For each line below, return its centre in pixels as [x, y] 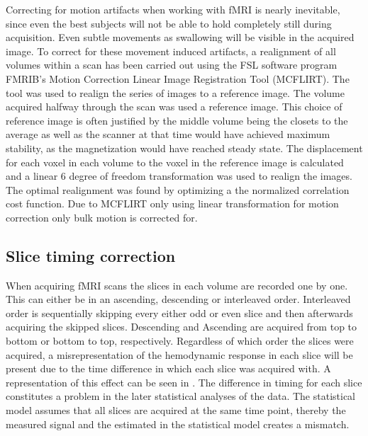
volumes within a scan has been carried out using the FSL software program [172, 65]
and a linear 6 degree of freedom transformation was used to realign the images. [179, 176]
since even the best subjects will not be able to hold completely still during [169, 23]
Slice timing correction [91, 255]
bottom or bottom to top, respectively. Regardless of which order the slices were [180, 341]
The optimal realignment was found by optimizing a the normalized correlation [178, 189]
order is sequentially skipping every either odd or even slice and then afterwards [179, 312]
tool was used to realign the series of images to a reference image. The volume [175, 92]
